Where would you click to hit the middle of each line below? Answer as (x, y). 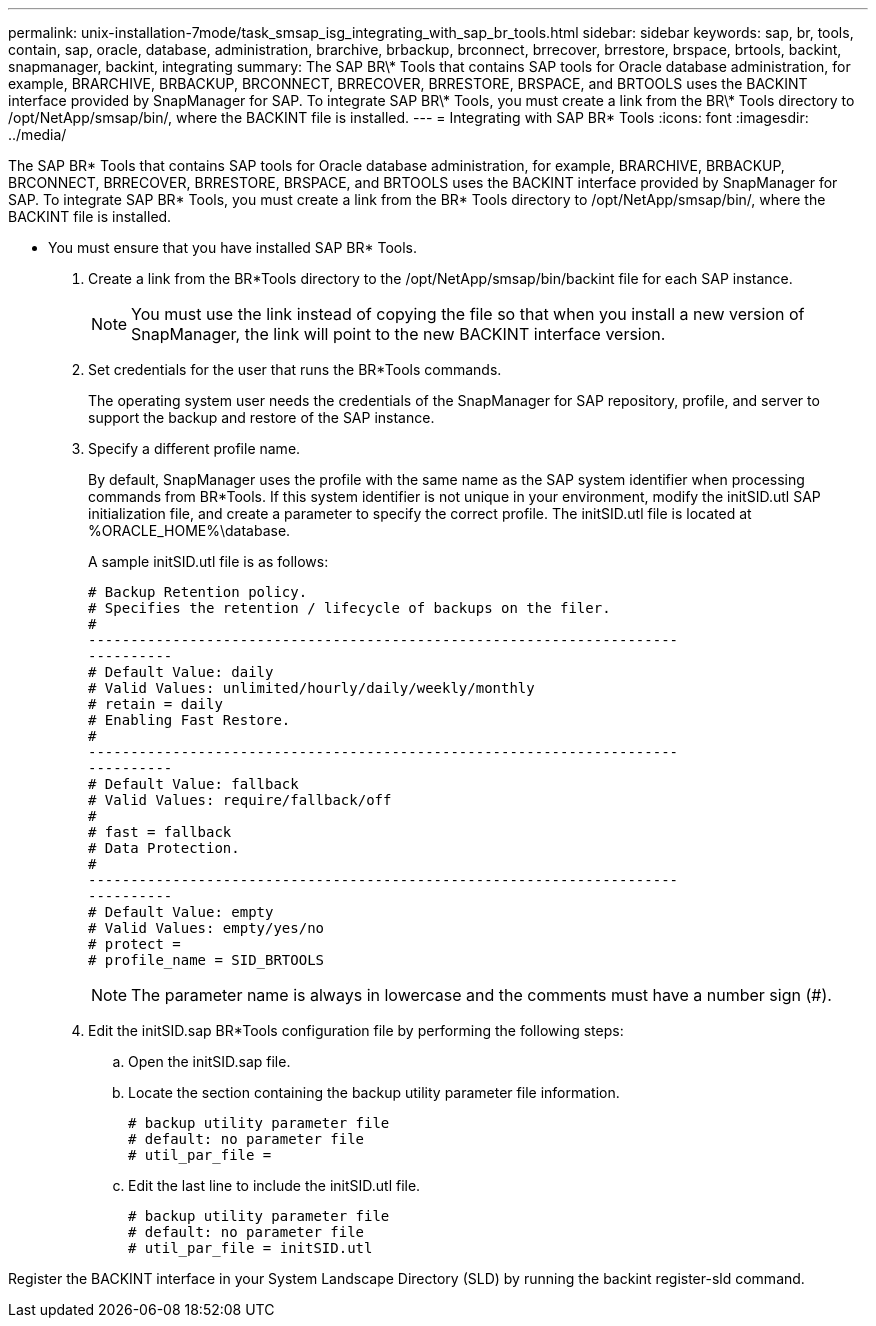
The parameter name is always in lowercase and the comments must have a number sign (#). (481, 995)
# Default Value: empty (181, 912)
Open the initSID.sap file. (209, 1061)
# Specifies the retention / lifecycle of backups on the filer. (349, 608)
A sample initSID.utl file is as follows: (208, 561)
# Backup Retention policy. (198, 592)
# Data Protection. (164, 848)
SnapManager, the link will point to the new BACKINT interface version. (398, 334)
